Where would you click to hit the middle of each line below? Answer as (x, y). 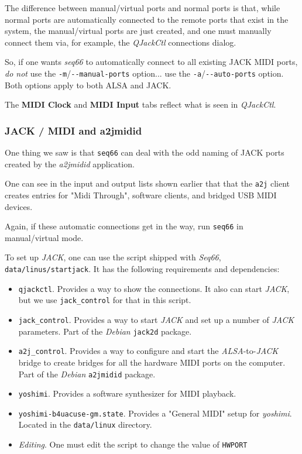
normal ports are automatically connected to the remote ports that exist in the (147, 19)
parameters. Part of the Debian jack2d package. (105, 331)
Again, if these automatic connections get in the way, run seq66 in (124, 226)
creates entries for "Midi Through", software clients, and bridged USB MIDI (141, 195)
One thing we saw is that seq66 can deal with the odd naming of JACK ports (145, 152)
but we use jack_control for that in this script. (105, 300)
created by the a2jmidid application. (70, 164)
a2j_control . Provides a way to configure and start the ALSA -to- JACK (148, 351)
